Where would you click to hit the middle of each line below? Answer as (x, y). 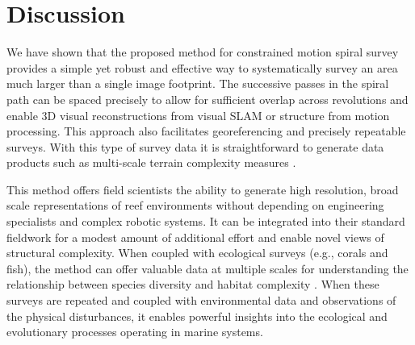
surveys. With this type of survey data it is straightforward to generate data (195, 146)
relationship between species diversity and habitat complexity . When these (193, 284)
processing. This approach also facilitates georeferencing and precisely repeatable (206, 131)
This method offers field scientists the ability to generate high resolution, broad (203, 189)
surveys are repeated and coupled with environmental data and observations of (201, 300)
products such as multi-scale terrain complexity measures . (151, 162)
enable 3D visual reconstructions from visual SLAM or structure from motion (198, 115)
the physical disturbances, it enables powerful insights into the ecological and (197, 316)
